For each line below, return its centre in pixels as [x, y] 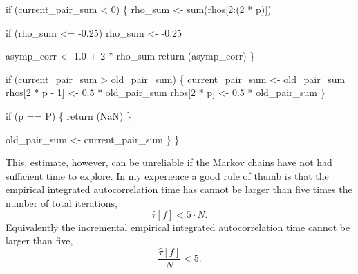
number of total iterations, [62, 202]
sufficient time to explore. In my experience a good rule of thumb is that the [167, 175]
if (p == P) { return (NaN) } [68, 115]
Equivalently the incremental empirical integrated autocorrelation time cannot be [178, 227]
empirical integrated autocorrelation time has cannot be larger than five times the [179, 189]
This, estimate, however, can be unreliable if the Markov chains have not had [169, 162]
